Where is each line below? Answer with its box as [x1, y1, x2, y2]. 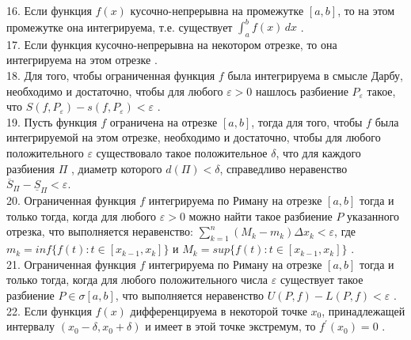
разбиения [6, 160, 55, 176]
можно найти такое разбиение [188, 207, 333, 224]
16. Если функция [6, 2, 92, 18]
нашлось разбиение [255, 82, 348, 99]
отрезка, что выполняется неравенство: [6, 223, 193, 240]
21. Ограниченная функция [6, 255, 136, 272]
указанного [347, 207, 400, 224]
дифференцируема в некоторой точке [130, 302, 307, 319]
